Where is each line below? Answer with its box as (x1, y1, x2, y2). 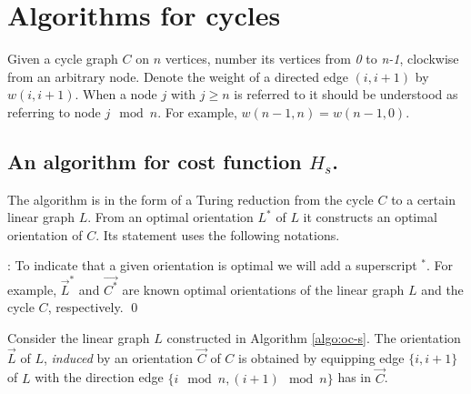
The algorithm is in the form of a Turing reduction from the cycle (7, 189, 374, 208)
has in (337, 368, 372, 387)
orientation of (7, 225, 83, 244)
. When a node (75, 85, 157, 104)
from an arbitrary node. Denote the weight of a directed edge (7, 66, 348, 86)
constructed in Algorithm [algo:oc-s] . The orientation (166, 328, 461, 347)
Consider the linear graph (7, 328, 150, 347)
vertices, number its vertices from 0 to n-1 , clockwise (165, 49, 459, 68)
